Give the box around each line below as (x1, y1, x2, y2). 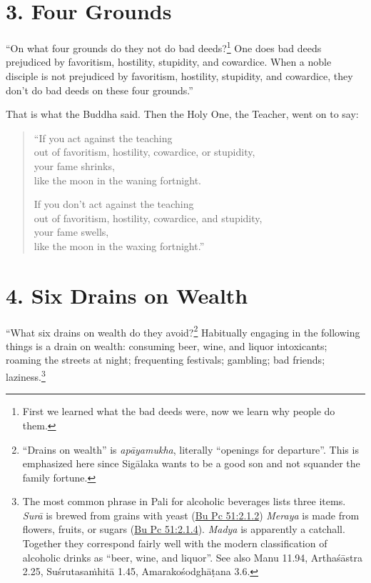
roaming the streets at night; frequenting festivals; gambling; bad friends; (6, 352, 325, 367)
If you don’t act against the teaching (34, 196, 194, 211)
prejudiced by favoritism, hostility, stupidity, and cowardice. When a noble (6, 54, 332, 69)
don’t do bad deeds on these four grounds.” (6, 82, 193, 97)
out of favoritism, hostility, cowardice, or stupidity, (34, 144, 255, 159)
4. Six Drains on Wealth (6, 280, 248, 309)
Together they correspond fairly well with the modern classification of (22, 536, 327, 551)
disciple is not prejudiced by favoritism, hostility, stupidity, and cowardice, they (6, 68, 353, 83)
